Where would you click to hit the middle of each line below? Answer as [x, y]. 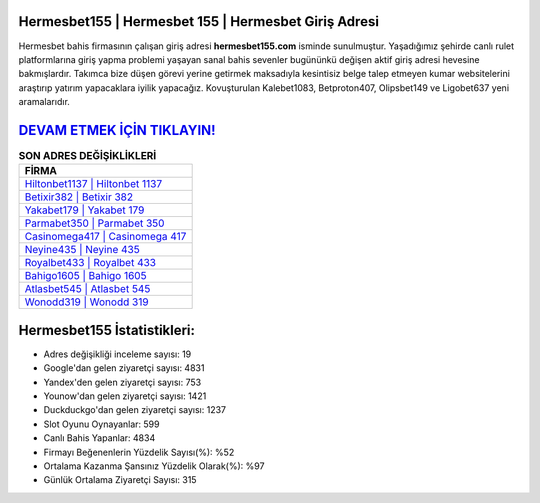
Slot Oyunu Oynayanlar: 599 [101, 424]
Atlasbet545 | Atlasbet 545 [87, 289]
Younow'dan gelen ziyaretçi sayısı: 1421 [125, 396]
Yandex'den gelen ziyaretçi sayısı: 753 [122, 382]
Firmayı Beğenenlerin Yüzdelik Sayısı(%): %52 [139, 452]
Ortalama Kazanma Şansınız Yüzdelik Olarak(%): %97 [154, 466]
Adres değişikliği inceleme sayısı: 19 [117, 354]
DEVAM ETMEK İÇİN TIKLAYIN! [117, 130]
